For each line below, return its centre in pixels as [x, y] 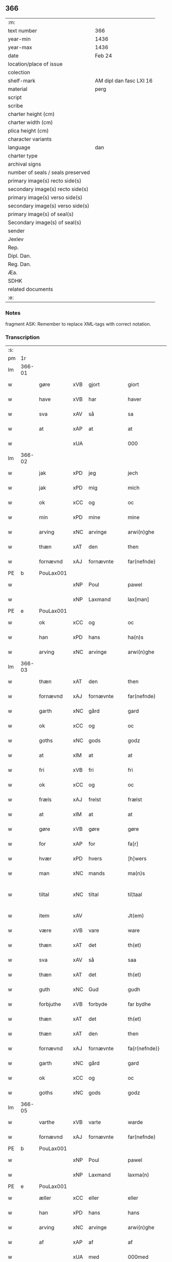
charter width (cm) [30, 122]
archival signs [25, 164]
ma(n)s [136, 873]
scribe [15, 106]
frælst [135, 800]
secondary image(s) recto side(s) [48, 189]
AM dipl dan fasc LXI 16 [124, 81]
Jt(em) [136, 916]
